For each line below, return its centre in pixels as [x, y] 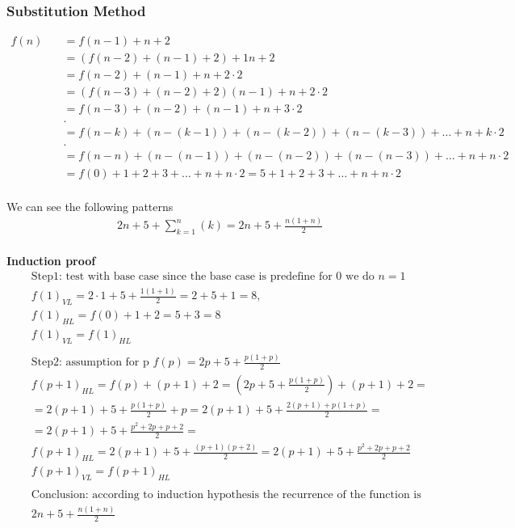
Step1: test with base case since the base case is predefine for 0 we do [203, 276]
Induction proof [51, 261]
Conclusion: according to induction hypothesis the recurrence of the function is [226, 494]
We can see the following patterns [90, 206]
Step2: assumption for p [90, 363]
